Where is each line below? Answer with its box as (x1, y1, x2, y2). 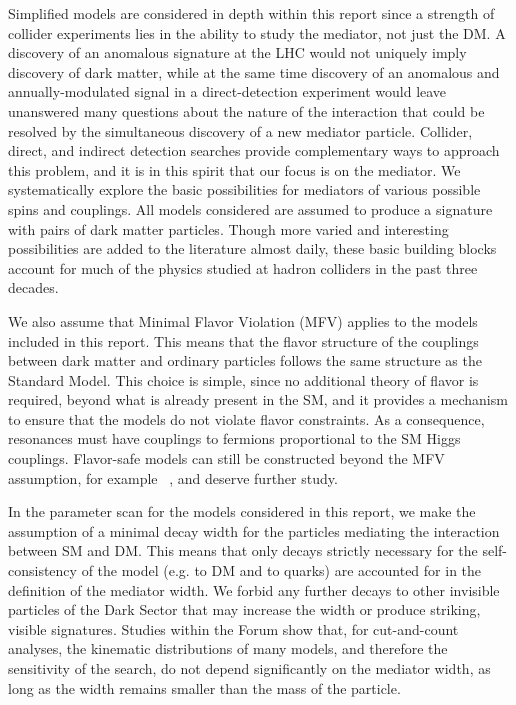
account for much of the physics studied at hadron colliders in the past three (8, 257, 478, 278)
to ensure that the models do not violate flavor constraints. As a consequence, (8, 408, 485, 429)
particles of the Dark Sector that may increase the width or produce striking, (8, 599, 481, 620)
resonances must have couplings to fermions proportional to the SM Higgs (8, 428, 461, 449)
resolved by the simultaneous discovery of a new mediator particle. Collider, (8, 120, 473, 141)
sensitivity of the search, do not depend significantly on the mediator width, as (8, 658, 491, 678)
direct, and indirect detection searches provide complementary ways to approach (8, 140, 500, 161)
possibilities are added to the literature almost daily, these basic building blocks (8, 238, 497, 259)
